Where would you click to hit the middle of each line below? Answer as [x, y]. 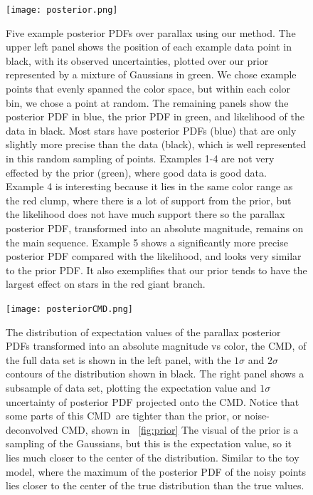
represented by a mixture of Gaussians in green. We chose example [151, 74]
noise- [257, 416]
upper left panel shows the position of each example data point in [149, 47]
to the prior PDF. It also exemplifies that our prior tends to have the [156, 270]
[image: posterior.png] [62, 10]
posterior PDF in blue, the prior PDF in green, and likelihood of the [155, 116]
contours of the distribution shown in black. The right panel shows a [155, 374]
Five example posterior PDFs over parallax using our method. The [151, 32]
